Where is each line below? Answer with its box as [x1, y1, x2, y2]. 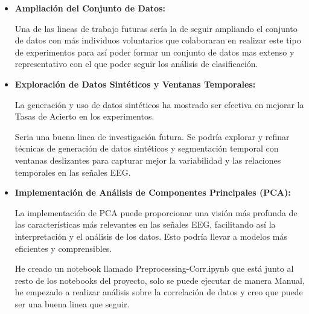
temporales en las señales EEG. [14, 165, 131, 178]
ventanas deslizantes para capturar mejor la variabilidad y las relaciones [14, 153, 281, 166]
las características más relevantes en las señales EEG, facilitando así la [14, 218, 276, 231]
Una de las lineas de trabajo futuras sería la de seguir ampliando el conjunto [14, 22, 298, 34]
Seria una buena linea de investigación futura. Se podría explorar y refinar [14, 130, 290, 143]
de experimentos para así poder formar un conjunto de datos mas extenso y [14, 45, 295, 58]
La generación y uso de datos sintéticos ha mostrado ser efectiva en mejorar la [14, 98, 304, 111]
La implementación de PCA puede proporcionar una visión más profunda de [14, 206, 298, 219]
